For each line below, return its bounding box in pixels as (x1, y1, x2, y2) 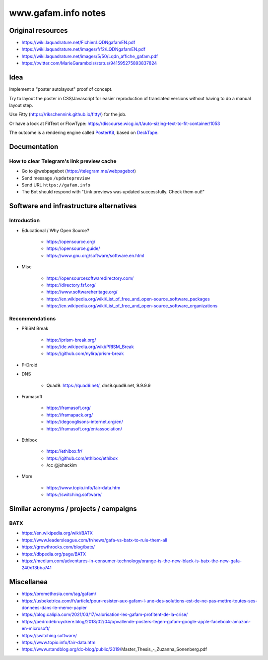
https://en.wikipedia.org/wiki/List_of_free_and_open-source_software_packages (46, 296, 210, 302)
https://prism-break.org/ (46, 337, 96, 343)
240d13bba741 (21, 565, 52, 571)
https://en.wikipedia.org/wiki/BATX (21, 530, 93, 536)
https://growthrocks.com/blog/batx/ (21, 544, 95, 550)
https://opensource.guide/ (46, 245, 100, 251)
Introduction (9, 217, 40, 224)
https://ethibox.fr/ (46, 448, 83, 454)
